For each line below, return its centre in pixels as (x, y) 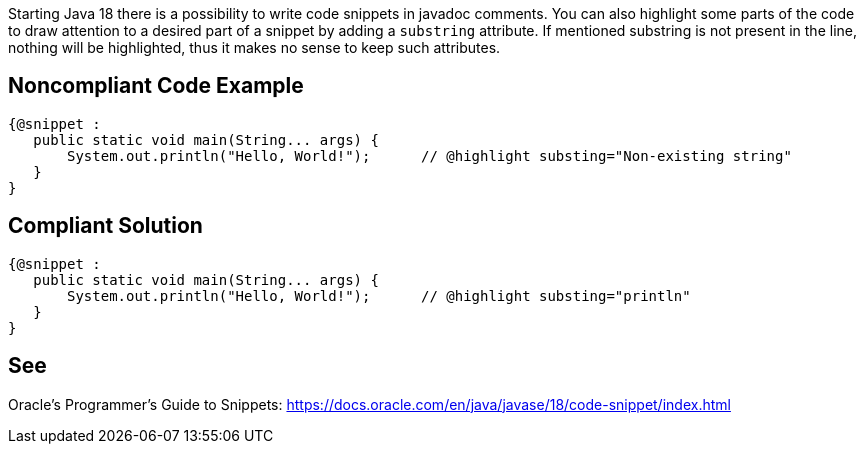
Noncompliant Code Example (156, 86)
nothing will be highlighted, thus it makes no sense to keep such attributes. (254, 47)
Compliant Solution (105, 226)
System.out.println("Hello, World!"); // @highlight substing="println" (379, 295)
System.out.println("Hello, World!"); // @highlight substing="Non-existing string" (429, 155)
